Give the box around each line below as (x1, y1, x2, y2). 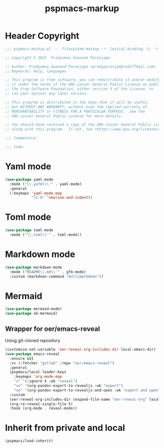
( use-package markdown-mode (5, 265, 62, 270)
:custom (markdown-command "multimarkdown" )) (9, 274, 104, 279)
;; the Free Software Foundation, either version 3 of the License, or (5, 86, 154, 92)
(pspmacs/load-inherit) (5, 439, 54, 444)
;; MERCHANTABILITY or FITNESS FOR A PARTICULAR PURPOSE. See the (5, 109, 145, 114)
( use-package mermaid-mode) (5, 306, 62, 311)
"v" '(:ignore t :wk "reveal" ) (14, 379, 78, 384)
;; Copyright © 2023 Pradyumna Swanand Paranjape (5, 55, 110, 60)
